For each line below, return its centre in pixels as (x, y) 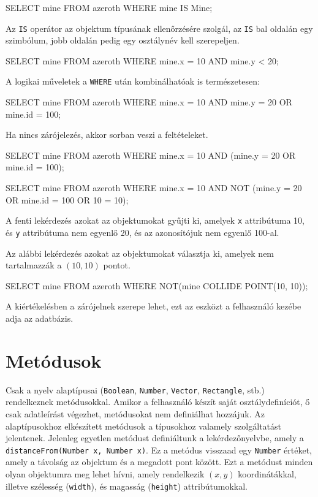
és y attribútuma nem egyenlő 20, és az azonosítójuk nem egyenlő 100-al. (142, 232)
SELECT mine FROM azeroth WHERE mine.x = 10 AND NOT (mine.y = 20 (154, 188)
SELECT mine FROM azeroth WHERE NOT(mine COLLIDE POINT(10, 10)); (157, 285)
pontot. (117, 265)
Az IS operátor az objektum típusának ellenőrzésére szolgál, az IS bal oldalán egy (159, 28)
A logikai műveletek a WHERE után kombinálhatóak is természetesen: (133, 81)
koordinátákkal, (267, 473)
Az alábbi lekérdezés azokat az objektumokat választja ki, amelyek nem (140, 253)
